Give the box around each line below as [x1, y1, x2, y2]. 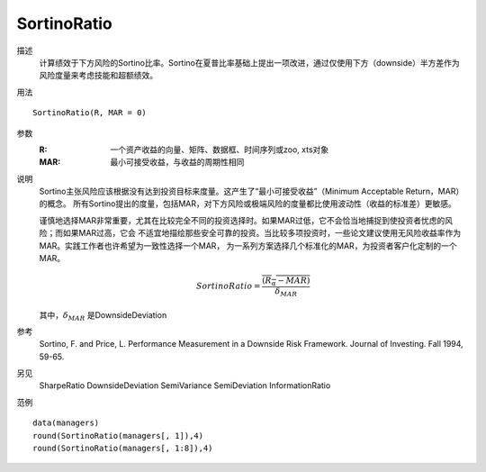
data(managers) [32, 418, 100, 428]
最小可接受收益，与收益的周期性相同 [110, 157, 245, 168]
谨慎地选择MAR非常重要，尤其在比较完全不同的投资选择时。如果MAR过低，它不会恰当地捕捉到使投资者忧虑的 [39, 214, 445, 225]
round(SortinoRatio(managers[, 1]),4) [32, 431, 204, 440]
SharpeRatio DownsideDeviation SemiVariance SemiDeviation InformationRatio [39, 380, 331, 391]
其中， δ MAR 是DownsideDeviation [39, 309, 167, 322]
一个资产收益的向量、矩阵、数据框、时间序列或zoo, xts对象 [110, 144, 329, 155]
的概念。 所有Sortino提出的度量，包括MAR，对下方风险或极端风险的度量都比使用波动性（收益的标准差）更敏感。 [39, 198, 456, 209]
